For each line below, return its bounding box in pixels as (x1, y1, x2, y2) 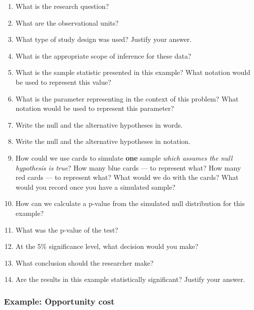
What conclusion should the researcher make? (15, 257, 154, 268)
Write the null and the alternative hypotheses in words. (15, 119, 183, 130)
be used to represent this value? (15, 76, 111, 87)
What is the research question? (15, 1, 109, 11)
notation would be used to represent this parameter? (15, 103, 174, 113)
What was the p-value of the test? (15, 224, 118, 235)
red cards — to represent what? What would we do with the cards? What (15, 172, 239, 182)
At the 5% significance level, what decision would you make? (15, 241, 198, 251)
